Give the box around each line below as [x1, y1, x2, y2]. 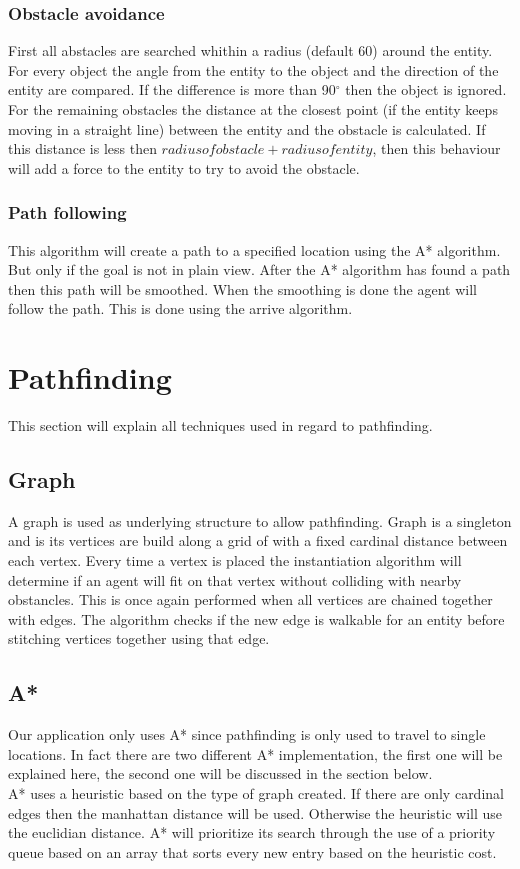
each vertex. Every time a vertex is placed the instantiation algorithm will [8, 550, 462, 571]
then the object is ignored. [345, 79, 507, 100]
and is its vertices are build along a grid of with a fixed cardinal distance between [8, 530, 508, 551]
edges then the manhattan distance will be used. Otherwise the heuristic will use [8, 802, 503, 823]
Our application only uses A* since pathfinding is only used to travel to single [8, 724, 486, 745]
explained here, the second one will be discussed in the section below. [8, 763, 433, 784]
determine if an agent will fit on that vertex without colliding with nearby [8, 569, 462, 590]
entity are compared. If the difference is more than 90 [8, 79, 336, 100]
